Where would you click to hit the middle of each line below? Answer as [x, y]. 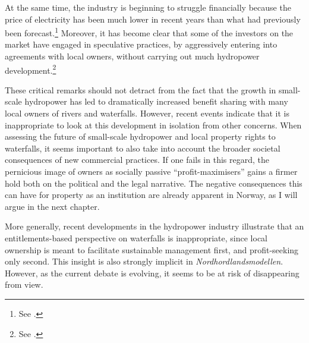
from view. [24, 284]
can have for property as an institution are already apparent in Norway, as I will [151, 195]
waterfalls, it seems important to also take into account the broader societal [143, 148]
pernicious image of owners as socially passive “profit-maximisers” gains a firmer [151, 171]
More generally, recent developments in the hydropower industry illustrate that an [154, 226]
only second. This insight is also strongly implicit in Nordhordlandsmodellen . [144, 261]
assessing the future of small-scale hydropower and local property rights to [140, 136]
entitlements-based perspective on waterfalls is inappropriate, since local [136, 238]
